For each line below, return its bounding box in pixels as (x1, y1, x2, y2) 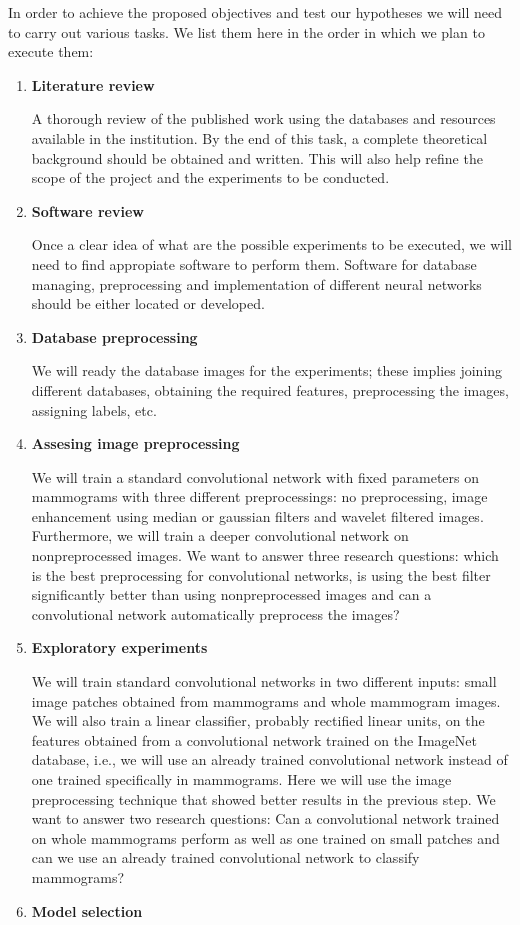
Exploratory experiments (31, 637, 208, 658)
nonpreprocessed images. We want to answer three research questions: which (31, 545, 499, 566)
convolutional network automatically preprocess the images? (31, 603, 400, 624)
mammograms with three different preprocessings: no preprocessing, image (31, 486, 488, 507)
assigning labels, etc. (31, 399, 157, 420)
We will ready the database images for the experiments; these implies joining (31, 360, 503, 381)
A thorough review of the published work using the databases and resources (31, 108, 496, 129)
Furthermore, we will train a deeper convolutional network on (31, 525, 409, 546)
